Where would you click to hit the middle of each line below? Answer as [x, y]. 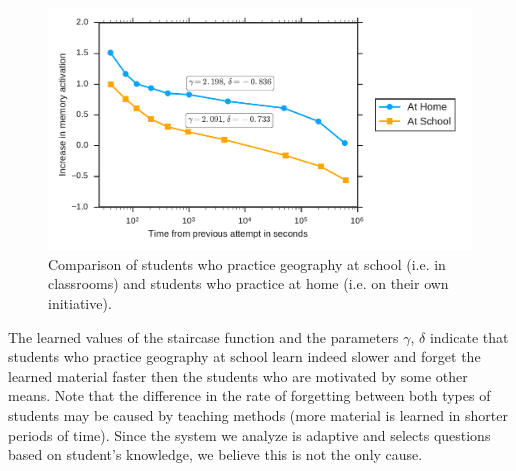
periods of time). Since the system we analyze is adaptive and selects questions [249, 434]
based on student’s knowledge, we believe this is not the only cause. [215, 454]
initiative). [80, 303]
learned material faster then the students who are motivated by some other [238, 375]
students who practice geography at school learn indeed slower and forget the [244, 356]
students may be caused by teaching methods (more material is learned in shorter [258, 414]
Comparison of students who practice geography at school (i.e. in [247, 263]
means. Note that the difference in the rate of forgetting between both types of [249, 395]
